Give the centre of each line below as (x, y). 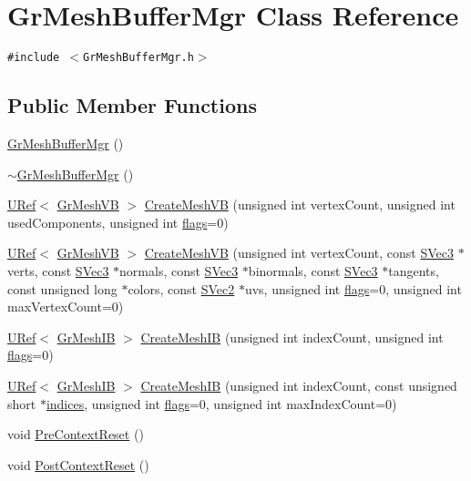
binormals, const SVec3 (313, 270)
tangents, (414, 270)
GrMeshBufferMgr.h (138, 58)
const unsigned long (62, 288)
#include (34, 58)
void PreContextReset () (76, 434)
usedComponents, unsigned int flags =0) (118, 222)
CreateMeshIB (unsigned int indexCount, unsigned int (292, 337)
